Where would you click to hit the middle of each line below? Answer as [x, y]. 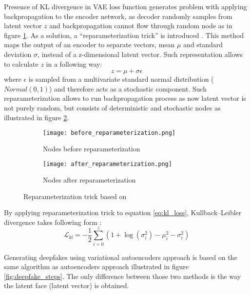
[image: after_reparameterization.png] [107, 164]
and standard [203, 45]
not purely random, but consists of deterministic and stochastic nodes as [112, 107]
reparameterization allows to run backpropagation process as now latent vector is [125, 98]
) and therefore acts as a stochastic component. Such [128, 88]
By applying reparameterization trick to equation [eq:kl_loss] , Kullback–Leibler [123, 212]
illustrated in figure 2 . [37, 117]
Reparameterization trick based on [75, 196]
